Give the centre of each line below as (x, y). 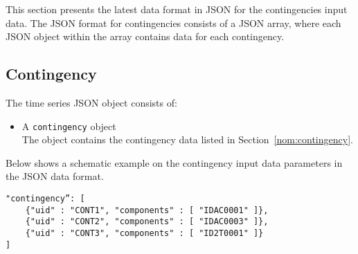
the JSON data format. (55, 176)
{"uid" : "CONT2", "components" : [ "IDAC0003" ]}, (147, 222)
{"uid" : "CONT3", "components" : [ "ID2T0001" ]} (144, 233)
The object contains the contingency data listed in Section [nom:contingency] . (187, 139)
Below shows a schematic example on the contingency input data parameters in (174, 162)
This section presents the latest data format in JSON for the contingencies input (177, 9)
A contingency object (69, 126)
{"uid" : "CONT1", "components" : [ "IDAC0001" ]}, (147, 210)
